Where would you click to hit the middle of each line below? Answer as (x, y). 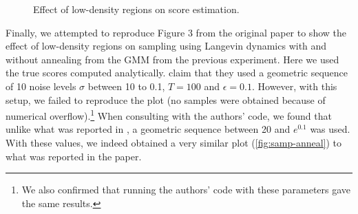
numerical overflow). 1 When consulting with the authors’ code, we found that (169, 115)
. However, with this (295, 86)
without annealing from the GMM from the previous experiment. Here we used (172, 59)
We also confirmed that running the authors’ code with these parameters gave (186, 190)
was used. (330, 129)
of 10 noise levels (41, 86)
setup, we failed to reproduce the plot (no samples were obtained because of (166, 99)
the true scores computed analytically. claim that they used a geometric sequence (177, 73)
